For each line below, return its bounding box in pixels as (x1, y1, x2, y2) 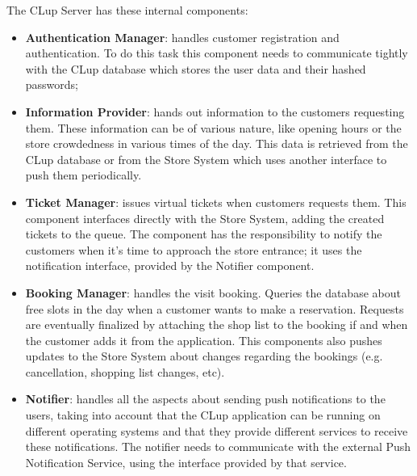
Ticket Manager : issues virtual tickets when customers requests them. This (25, 193, 407, 210)
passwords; (25, 76, 79, 93)
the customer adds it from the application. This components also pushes (25, 331, 382, 348)
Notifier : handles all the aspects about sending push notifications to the (25, 390, 386, 407)
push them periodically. (25, 166, 142, 183)
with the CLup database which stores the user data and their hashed (25, 60, 366, 77)
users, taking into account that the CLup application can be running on (25, 406, 381, 423)
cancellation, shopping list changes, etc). (25, 363, 225, 380)
